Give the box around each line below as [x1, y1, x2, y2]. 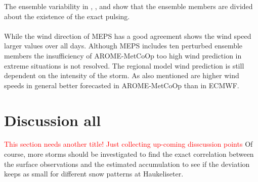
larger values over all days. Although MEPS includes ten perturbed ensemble [4, 40, 243, 51]
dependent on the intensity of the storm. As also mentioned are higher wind [4, 70, 239, 81]
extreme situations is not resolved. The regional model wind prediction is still [4, 60, 244, 71]
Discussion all [4, 109, 101, 130]
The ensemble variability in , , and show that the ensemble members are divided [4, 1, 253, 11]
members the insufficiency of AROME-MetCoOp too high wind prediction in [4, 50, 242, 60]
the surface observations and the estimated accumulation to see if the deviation [4, 158, 250, 169]
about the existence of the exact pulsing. [4, 11, 130, 21]
